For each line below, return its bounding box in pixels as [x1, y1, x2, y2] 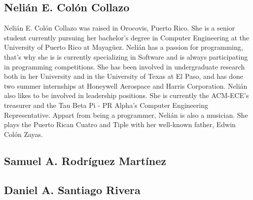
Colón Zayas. [4, 129, 43, 139]
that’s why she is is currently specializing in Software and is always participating [4, 51, 248, 62]
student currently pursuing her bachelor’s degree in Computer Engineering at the [4, 32, 249, 42]
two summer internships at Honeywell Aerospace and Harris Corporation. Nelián [4, 80, 248, 91]
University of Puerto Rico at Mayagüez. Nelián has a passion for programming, [4, 42, 243, 52]
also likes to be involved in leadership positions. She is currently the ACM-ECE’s [4, 90, 249, 100]
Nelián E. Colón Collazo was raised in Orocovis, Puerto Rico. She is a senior [4, 23, 235, 33]
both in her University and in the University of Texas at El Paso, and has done [4, 71, 244, 81]
